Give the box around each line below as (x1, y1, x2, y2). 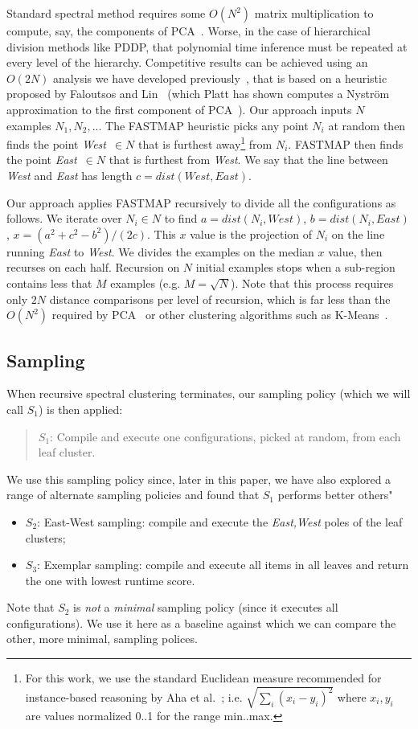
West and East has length (6, 167, 133, 183)
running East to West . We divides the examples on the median (6, 243, 314, 260)
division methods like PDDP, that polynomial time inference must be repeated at (6, 38, 408, 55)
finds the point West (6, 135, 106, 152)
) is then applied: (38, 400, 123, 417)
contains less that (6, 274, 92, 291)
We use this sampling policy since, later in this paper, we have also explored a (6, 470, 391, 487)
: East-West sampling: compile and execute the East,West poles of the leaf (37, 513, 403, 530)
